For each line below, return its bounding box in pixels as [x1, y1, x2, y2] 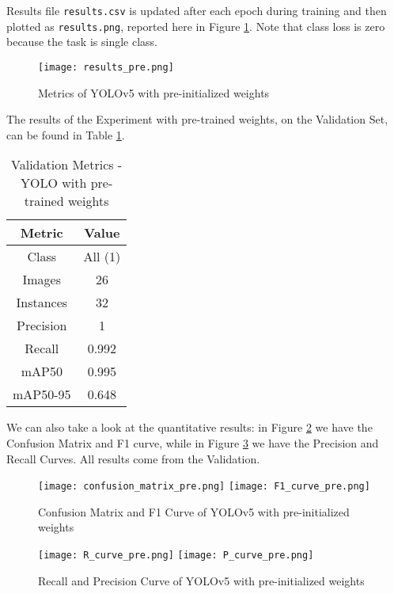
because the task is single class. [6, 33, 157, 50]
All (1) [83, 247, 121, 266]
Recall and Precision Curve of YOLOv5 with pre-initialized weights [38, 572, 365, 588]
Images [22, 270, 62, 289]
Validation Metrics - [11, 155, 123, 174]
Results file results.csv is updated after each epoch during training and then [6, 2, 387, 18]
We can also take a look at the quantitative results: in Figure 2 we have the [6, 419, 373, 436]
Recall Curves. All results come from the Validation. [6, 450, 260, 466]
